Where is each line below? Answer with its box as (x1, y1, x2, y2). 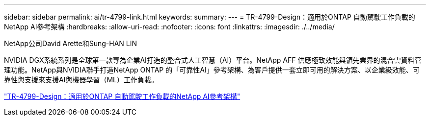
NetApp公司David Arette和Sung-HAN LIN (4, 39, 137, 48)
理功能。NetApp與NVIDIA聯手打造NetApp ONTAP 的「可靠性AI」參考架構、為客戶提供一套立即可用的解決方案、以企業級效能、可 (4, 66, 420, 74)
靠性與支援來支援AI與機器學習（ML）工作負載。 (4, 75, 158, 84)
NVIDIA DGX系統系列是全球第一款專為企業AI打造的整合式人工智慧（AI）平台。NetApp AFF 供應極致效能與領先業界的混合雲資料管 (4, 56, 422, 64)
